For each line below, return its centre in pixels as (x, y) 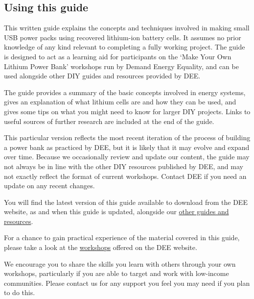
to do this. (20, 292)
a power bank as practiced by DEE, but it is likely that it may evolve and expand (127, 147)
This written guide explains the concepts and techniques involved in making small (127, 28)
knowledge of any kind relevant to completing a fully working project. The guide (125, 47)
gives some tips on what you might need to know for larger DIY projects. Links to (127, 111)
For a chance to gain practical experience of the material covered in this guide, (122, 237)
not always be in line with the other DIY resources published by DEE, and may (124, 166)
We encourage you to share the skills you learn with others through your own (120, 263)
